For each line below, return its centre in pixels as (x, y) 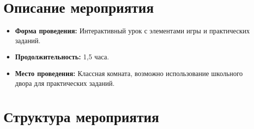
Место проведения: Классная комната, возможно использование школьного (129, 73)
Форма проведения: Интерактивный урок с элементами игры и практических (132, 31)
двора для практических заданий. (65, 83)
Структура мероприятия (81, 116)
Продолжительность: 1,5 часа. (62, 57)
